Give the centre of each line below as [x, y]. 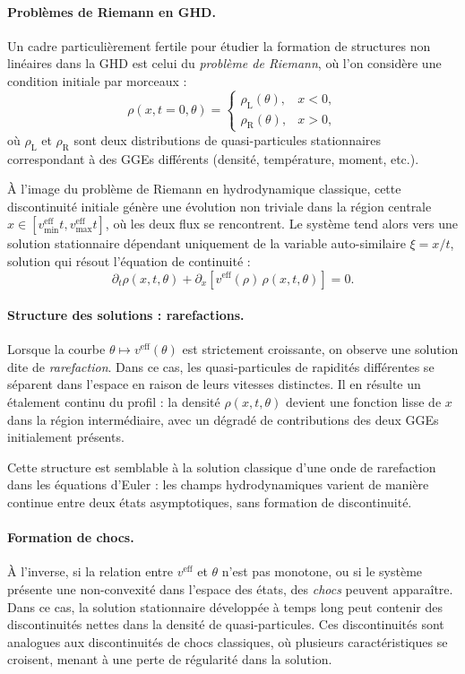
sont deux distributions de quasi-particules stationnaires [228, 139]
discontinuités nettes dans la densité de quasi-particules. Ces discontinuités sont [226, 624]
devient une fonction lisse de [363, 402]
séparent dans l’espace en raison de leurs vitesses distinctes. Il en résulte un [214, 384]
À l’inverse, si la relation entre [90, 571]
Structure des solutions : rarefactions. [126, 315]
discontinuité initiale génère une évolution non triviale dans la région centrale [220, 206]
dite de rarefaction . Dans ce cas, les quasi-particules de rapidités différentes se [221, 366]
